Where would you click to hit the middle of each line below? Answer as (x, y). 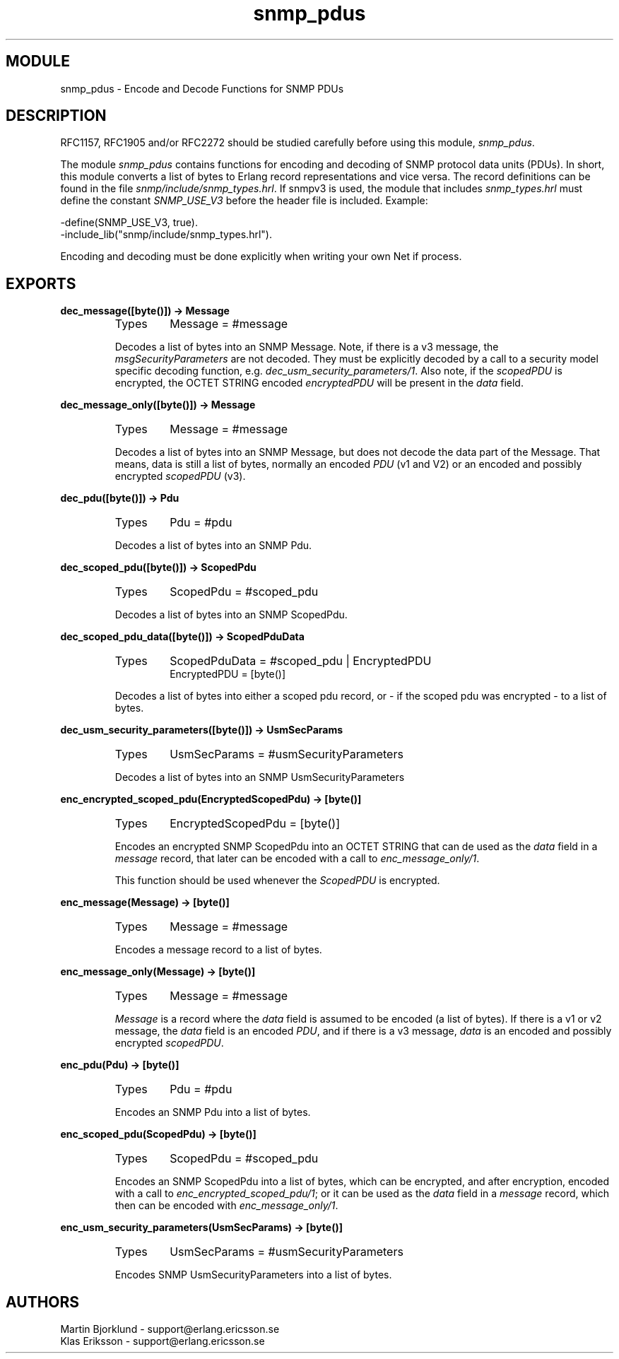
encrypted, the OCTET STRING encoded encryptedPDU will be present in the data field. (319, 383)
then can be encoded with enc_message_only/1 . (226, 1206)
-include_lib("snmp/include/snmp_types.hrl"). (166, 235)
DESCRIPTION (56, 116)
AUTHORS (43, 1302)
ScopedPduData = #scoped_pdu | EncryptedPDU (301, 661)
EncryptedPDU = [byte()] (228, 674)
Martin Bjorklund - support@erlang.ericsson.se (170, 1329)
